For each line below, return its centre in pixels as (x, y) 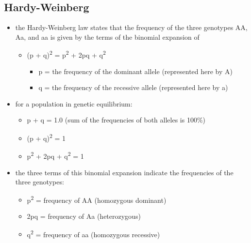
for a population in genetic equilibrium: (74, 103)
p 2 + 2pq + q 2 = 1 (55, 155)
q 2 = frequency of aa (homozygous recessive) (93, 233)
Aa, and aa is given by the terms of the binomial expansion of (107, 37)
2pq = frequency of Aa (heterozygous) (84, 216)
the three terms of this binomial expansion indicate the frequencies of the (124, 172)
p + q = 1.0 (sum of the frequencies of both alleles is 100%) (116, 120)
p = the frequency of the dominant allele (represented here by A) (136, 71)
